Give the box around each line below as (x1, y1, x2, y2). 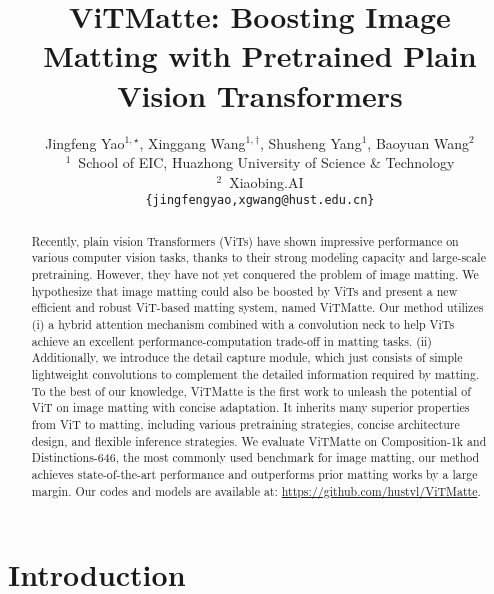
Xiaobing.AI (229, 171, 304, 192)
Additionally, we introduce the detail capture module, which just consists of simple (31, 349, 463, 366)
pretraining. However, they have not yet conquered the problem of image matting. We (31, 266, 479, 283)
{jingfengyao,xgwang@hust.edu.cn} (145, 193, 375, 208)
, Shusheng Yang (260, 132, 362, 153)
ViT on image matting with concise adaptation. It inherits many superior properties (31, 399, 470, 416)
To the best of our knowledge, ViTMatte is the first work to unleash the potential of (31, 382, 471, 399)
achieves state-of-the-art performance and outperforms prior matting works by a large (31, 465, 478, 482)
